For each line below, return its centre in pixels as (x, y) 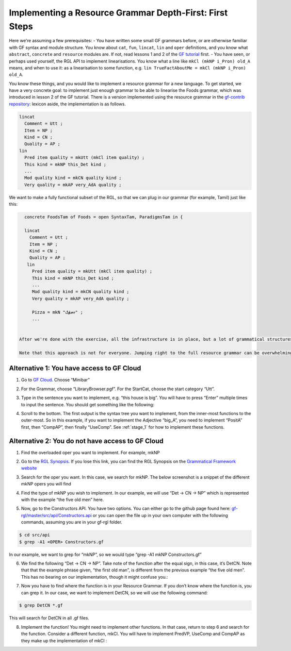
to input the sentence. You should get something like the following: (88, 404)
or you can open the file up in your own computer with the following (160, 515)
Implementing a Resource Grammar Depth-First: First (118, 13)
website (29, 468)
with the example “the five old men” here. (63, 500)
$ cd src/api (35, 535)
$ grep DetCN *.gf (41, 605)
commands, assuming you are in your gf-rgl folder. (72, 522)
